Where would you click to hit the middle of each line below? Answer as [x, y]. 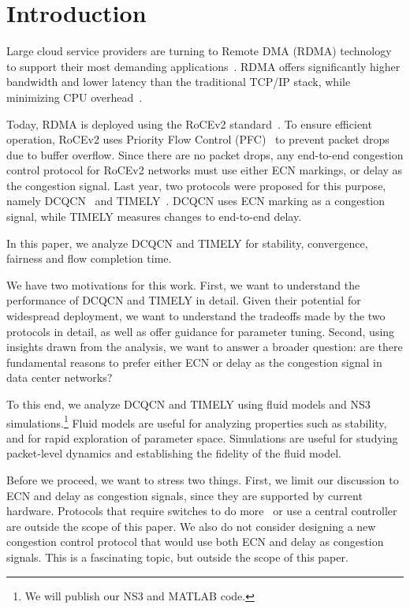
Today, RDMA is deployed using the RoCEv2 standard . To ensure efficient [189, 123]
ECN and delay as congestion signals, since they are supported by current [184, 495]
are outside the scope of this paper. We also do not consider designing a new [191, 526]
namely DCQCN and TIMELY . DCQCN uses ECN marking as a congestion [196, 201]
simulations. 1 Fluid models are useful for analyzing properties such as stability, [197, 421]
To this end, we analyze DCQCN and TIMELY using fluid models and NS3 [188, 404]
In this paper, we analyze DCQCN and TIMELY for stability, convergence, [187, 243]
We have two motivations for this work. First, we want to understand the [183, 284]
